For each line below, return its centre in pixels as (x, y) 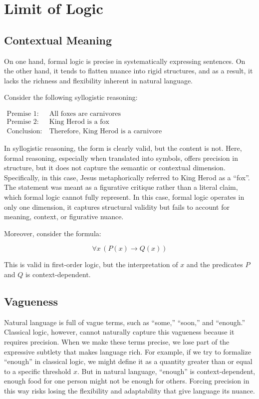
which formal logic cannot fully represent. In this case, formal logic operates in (124, 197)
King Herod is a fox (79, 122)
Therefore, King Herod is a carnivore (106, 132)
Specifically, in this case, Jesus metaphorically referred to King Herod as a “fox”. (127, 177)
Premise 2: (23, 122)
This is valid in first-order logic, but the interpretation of (91, 264)
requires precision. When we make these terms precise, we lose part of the (117, 341)
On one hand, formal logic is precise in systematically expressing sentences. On (125, 61)
